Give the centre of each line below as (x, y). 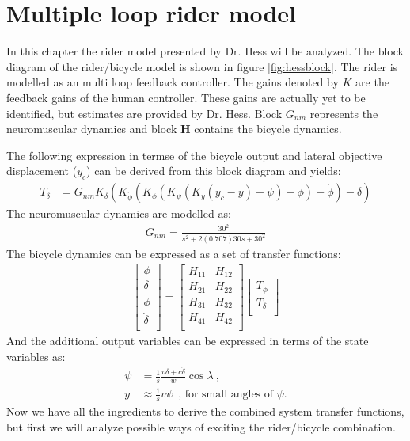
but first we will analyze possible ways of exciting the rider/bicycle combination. (201, 426)
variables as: (36, 356)
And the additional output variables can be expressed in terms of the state (188, 340)
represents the (344, 113)
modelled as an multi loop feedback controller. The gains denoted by (173, 82)
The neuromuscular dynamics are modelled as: (119, 213)
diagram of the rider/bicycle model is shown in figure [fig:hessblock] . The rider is (202, 66)
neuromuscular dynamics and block (92, 129)
